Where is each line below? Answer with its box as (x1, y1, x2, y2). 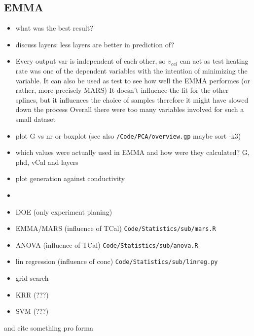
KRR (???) (15, 289, 49, 299)
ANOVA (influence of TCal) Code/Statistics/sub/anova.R (15, 239, 198, 250)
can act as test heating (180, 56, 249, 66)
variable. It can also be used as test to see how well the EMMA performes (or (15, 75, 250, 85)
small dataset (15, 113, 56, 124)
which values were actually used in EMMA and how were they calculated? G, (15, 147, 250, 157)
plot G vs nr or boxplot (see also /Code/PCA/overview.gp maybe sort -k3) (15, 130, 241, 141)
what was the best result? (15, 23, 93, 33)
